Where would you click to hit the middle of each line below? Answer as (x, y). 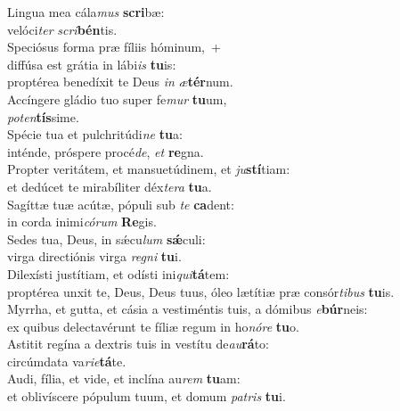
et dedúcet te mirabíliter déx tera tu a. (110, 186)
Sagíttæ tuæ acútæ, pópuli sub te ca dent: (121, 204)
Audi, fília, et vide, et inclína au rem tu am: (124, 378)
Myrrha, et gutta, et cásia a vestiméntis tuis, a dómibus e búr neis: (188, 309)
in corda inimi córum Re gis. (82, 222)
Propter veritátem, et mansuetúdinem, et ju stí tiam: (149, 169)
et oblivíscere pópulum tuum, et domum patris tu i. (147, 396)
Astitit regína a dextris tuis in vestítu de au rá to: (138, 344)
